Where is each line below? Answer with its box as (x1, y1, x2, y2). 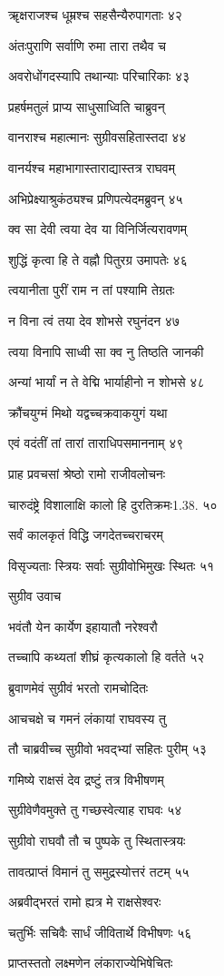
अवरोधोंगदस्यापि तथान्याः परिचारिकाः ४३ (8, 66, 190, 86)
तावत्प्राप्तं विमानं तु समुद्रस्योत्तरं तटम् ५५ (8, 861, 190, 880)
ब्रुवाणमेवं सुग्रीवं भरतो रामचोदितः (8, 678, 149, 697)
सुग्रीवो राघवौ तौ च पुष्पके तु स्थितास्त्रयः (8, 831, 186, 850)
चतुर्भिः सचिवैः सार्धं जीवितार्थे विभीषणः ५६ (8, 922, 192, 941)
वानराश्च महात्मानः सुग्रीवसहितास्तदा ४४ (8, 127, 187, 147)
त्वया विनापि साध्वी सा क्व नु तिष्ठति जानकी (8, 341, 204, 361)
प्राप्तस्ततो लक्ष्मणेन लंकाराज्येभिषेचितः (8, 953, 173, 972)
